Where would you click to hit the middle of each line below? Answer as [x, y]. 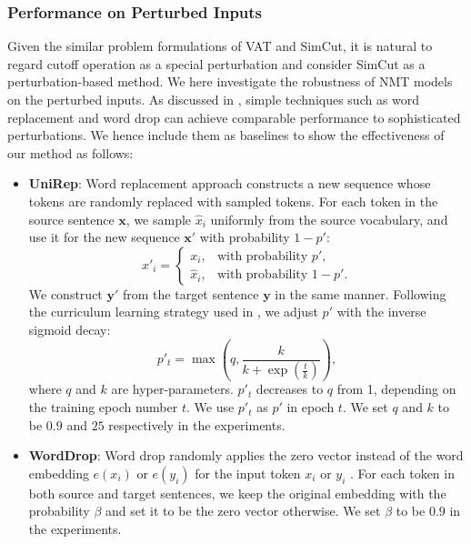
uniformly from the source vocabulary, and [329, 219]
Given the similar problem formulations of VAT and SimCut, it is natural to [220, 46]
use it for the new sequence [104, 237]
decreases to [290, 389]
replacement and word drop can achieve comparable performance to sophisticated [234, 117]
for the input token [248, 473]
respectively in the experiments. [197, 424]
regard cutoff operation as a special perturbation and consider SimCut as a [216, 63]
